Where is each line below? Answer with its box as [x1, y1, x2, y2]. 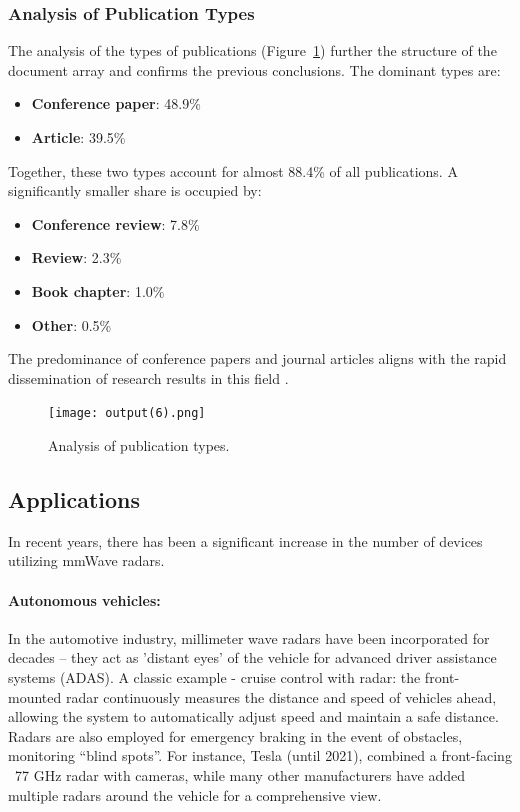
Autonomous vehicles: [8, 589, 161, 610]
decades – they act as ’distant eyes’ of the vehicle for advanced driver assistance [8, 647, 497, 668]
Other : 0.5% [31, 314, 112, 335]
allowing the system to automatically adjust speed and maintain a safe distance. [8, 706, 499, 727]
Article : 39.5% [31, 127, 126, 147]
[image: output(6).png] [48, 406, 206, 421]
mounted [8, 686, 62, 707]
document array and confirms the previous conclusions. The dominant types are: [8, 59, 501, 80]
